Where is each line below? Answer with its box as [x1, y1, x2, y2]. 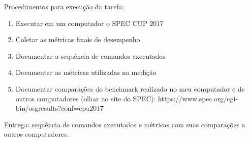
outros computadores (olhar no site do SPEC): [15, 93, 156, 103]
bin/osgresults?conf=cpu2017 [15, 103, 104, 113]
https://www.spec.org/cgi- [158, 93, 238, 103]
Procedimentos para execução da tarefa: [4, 1, 124, 11]
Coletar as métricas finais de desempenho [15, 34, 140, 45]
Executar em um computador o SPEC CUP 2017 [15, 18, 164, 28]
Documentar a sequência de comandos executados [15, 50, 165, 61]
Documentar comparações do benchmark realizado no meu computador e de [15, 83, 245, 94]
